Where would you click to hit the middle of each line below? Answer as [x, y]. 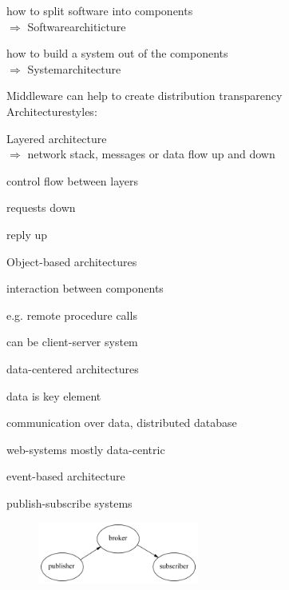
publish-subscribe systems [69, 502]
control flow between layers [73, 180]
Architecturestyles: [52, 111]
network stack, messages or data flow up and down [151, 154]
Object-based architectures [72, 261]
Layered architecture [57, 138]
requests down [41, 207]
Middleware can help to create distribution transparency [144, 96]
